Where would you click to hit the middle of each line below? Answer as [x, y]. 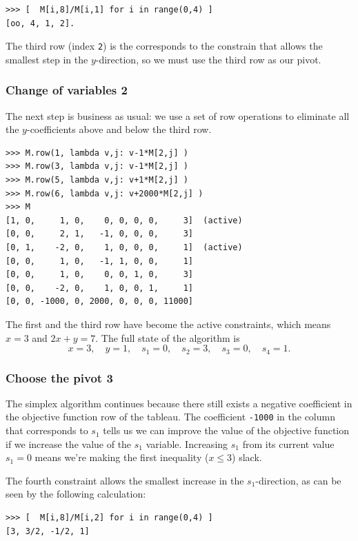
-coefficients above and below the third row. [119, 129]
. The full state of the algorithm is [168, 337]
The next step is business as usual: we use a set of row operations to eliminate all [178, 115]
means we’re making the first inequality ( [122, 457]
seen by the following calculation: [76, 494]
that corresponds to [47, 430]
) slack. [247, 457]
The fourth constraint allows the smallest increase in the [125, 480]
